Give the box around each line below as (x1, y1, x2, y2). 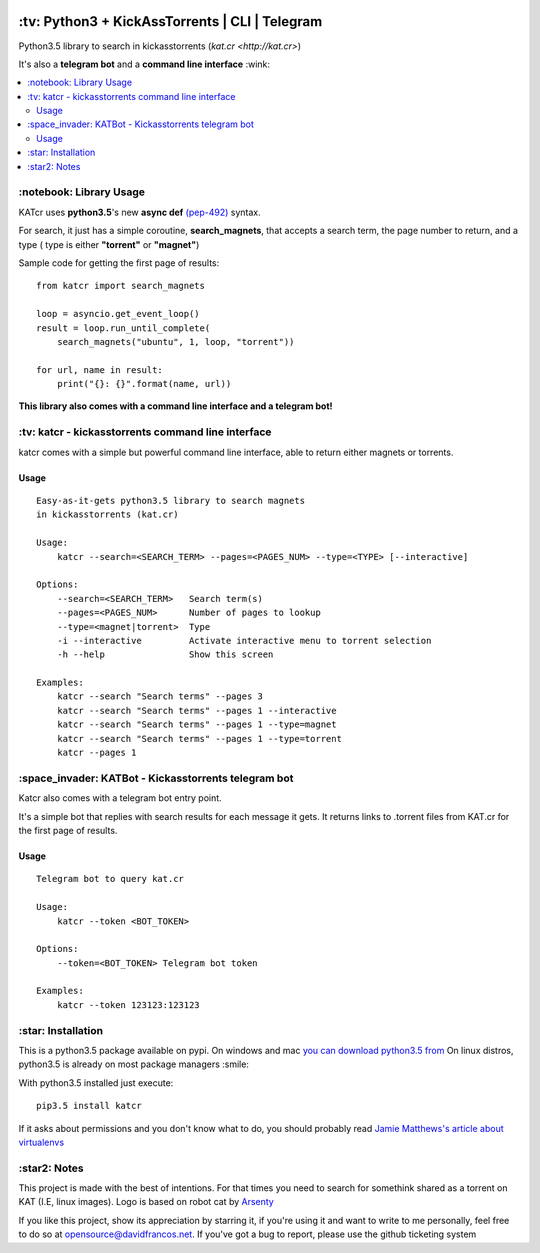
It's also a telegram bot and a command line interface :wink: (18, 58, 270, 70)
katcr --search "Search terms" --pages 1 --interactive (56, 705, 337, 716)
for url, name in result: (36, 364, 164, 375)
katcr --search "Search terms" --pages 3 (56, 691, 264, 702)
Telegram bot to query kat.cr (36, 873, 185, 885)
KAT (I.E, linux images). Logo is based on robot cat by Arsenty (18, 1196, 274, 1208)
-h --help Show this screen (56, 649, 274, 660)
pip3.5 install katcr (36, 1100, 142, 1112)
